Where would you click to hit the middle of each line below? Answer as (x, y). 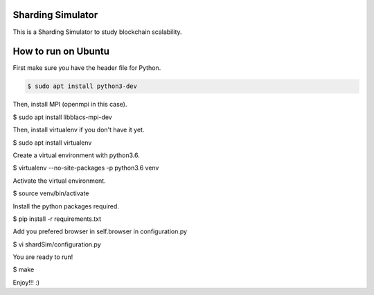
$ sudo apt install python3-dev (82, 86)
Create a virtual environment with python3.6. (76, 155)
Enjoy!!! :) (26, 282)
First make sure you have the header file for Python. (87, 68)
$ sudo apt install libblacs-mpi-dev (62, 117)
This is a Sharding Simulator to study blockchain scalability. (98, 32)
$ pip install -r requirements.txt (57, 219)
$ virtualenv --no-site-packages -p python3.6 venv (86, 168)
